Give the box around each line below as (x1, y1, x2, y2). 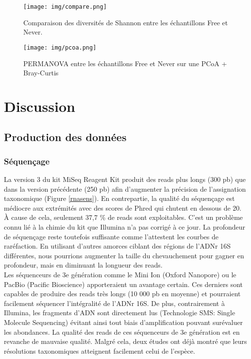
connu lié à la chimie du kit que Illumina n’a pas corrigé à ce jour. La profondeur (4, 222, 246, 232)
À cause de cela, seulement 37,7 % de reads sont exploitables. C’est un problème (4, 212, 243, 222)
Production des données (4, 129, 127, 144)
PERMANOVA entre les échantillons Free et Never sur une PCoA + (23, 58, 227, 68)
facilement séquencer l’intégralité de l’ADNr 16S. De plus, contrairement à (4, 298, 225, 308)
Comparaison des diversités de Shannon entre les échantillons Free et (23, 17, 228, 27)
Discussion (4, 96, 75, 116)
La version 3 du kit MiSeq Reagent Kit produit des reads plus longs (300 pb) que (4, 174, 246, 184)
